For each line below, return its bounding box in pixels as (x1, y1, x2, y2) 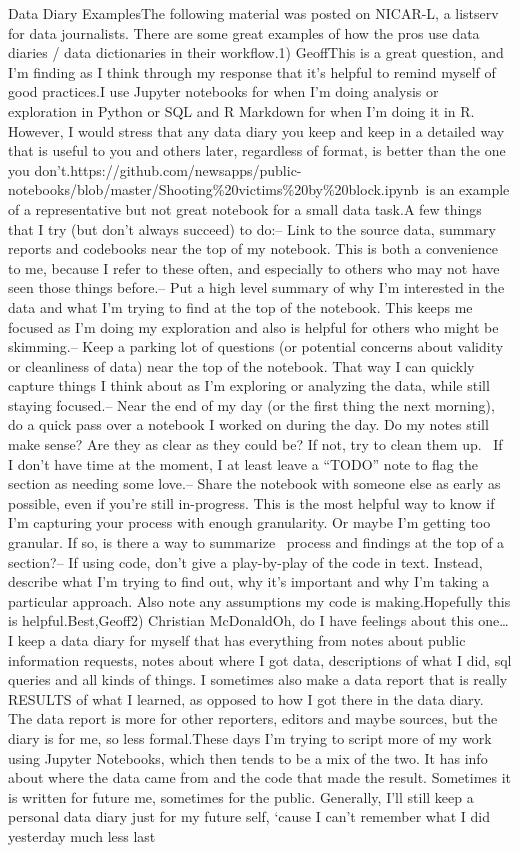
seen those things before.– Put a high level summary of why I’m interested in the (8, 277, 505, 298)
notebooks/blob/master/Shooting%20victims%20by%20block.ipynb (8, 179, 419, 200)
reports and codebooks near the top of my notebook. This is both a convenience (8, 238, 499, 259)
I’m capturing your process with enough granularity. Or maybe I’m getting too (8, 512, 491, 533)
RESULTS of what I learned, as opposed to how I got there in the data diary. (8, 688, 484, 709)
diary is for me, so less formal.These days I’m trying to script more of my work (8, 727, 492, 748)
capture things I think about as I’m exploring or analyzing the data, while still (8, 375, 490, 396)
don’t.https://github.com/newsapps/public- (34, 159, 302, 180)
